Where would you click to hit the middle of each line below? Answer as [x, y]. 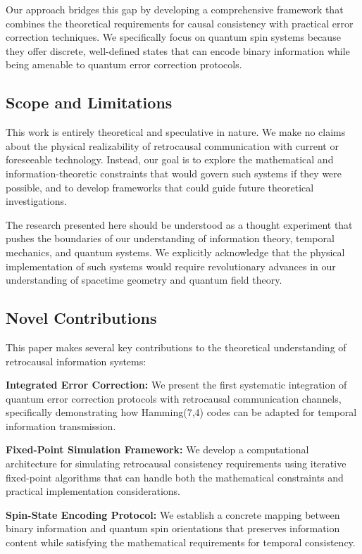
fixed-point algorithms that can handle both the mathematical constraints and [175, 477]
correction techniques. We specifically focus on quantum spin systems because [173, 37]
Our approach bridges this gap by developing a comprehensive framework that [175, 9]
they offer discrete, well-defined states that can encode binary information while [178, 50]
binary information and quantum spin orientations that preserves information [173, 528]
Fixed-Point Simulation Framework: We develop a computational [157, 449]
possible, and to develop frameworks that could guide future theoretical [160, 187]
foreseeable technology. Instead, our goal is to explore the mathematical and [170, 159]
